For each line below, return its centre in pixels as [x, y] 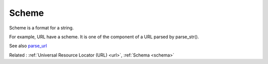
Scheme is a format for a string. [41, 28]
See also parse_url [28, 46]
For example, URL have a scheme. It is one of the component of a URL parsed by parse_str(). [104, 37]
